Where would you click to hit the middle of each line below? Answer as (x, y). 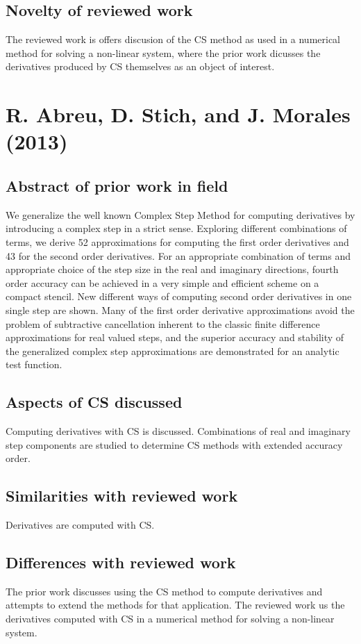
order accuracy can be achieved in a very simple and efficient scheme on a (162, 282)
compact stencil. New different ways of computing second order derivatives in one (179, 296)
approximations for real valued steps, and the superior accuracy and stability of (175, 337)
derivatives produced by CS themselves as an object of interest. (140, 66)
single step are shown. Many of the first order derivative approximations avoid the (180, 309)
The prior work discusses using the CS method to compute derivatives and (164, 591)
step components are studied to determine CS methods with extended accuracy (174, 444)
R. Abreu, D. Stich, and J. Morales (178, 114)
